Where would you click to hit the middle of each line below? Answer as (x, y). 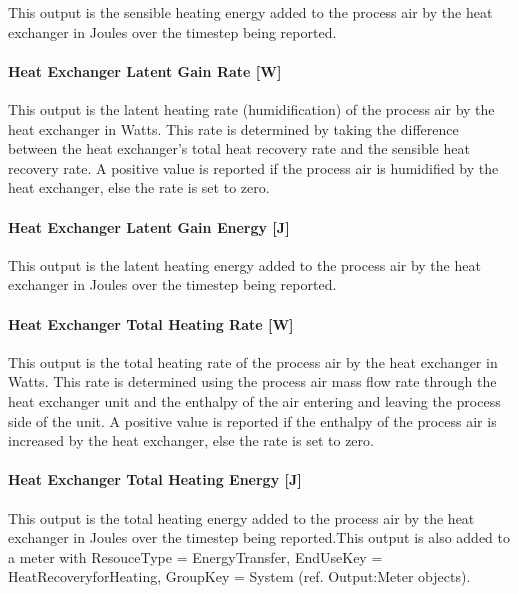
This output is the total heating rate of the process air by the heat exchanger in (253, 361)
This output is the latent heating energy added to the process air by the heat (244, 264)
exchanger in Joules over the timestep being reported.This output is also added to (259, 537)
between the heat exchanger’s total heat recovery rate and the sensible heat (239, 148)
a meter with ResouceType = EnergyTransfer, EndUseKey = (195, 556)
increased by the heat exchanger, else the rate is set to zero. (191, 440)
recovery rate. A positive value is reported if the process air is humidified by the (253, 167)
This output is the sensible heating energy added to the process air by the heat (250, 12)
